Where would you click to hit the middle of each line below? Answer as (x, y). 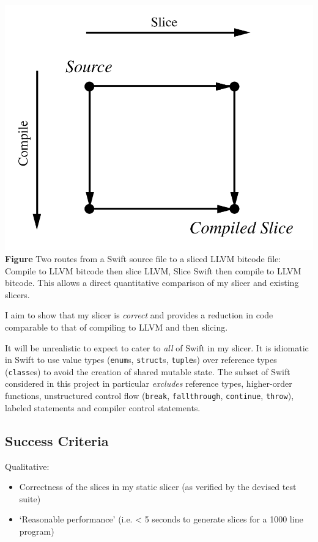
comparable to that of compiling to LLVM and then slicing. (116, 327)
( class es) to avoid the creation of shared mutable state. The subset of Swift (148, 371)
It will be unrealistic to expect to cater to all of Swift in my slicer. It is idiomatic (157, 347)
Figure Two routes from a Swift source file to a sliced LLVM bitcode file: (143, 258)
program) (37, 531)
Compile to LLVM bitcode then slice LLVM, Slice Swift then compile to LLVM (153, 270)
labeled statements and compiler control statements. (103, 407)
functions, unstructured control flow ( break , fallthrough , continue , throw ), (150, 396)
